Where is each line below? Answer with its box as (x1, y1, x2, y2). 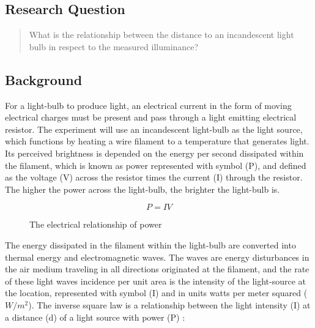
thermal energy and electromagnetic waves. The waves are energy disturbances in (5, 250, 309, 263)
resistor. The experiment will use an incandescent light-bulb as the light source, (5, 122, 303, 135)
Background (5, 70, 83, 89)
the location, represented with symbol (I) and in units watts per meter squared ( (5, 286, 308, 299)
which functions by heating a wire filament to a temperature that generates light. (5, 135, 309, 147)
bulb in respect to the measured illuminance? (29, 40, 199, 53)
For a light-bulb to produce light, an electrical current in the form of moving (5, 99, 292, 111)
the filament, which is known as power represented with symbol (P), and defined (5, 158, 306, 171)
